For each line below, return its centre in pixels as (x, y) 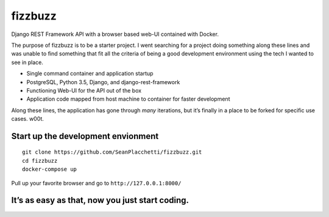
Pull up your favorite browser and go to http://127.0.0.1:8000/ (96, 183)
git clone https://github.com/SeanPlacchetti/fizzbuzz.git (112, 152)
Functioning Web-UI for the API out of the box (84, 90)
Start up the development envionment (85, 136)
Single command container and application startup (90, 74)
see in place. (27, 62)
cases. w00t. (27, 119)
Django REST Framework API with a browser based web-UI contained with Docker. (115, 34)
